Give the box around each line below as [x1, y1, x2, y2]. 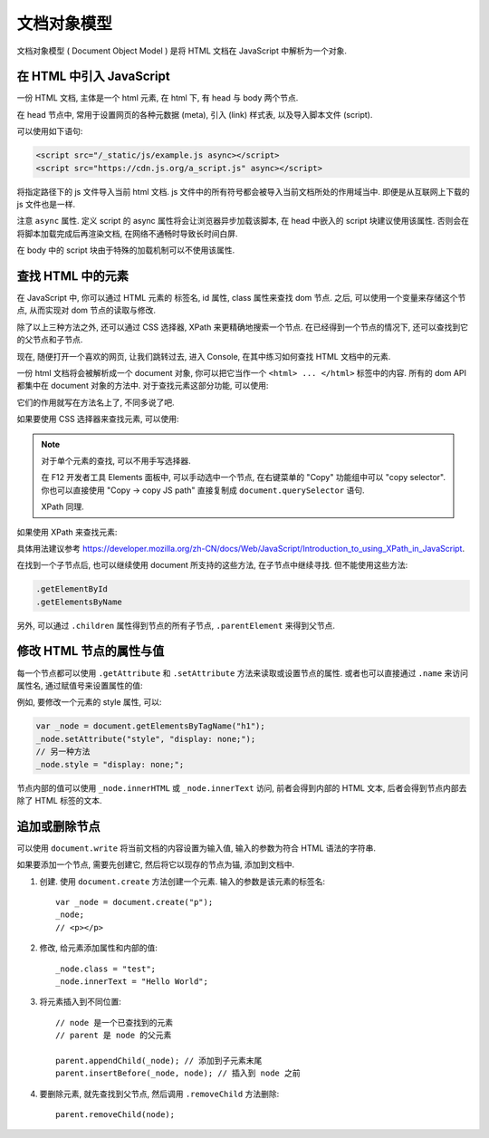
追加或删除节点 [16, 818, 101, 834]
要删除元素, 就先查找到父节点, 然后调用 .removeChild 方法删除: [39, 1088, 280, 1099]
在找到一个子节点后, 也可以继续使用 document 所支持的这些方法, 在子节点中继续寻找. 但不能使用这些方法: [16, 560, 408, 571]
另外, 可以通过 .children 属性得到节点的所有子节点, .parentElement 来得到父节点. [16, 620, 335, 631]
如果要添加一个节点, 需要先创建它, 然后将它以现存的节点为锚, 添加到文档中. [16, 859, 294, 870]
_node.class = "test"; [55, 963, 157, 974]
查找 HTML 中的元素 [16, 268, 129, 284]
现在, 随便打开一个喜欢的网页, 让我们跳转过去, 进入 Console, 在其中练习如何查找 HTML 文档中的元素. [16, 351, 391, 362]
